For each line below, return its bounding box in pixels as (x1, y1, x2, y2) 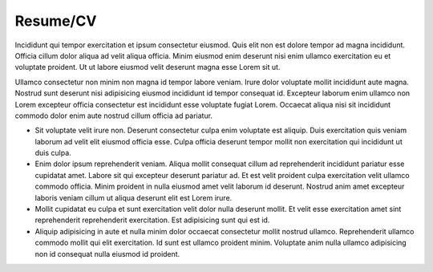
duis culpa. (34, 148, 71, 158)
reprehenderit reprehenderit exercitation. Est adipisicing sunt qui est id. (34, 215, 270, 225)
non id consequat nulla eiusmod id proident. (34, 249, 180, 258)
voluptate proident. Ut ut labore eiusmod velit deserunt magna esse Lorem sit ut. (14, 63, 281, 72)
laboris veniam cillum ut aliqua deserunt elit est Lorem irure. (34, 193, 233, 202)
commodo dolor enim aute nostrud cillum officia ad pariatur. (14, 111, 212, 120)
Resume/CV (14, 12, 97, 30)
